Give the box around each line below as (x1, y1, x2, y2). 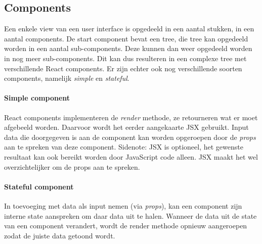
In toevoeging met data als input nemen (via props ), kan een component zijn (4, 200, 242, 211)
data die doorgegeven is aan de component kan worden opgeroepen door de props (4, 131, 256, 142)
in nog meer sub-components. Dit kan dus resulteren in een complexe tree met (4, 53, 247, 63)
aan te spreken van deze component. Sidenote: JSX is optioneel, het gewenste (4, 141, 243, 152)
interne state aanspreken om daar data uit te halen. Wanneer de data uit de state (4, 210, 257, 221)
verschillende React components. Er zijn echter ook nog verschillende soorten (4, 63, 242, 73)
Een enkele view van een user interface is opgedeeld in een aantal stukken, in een (4, 23, 254, 34)
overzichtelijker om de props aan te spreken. (4, 161, 140, 172)
